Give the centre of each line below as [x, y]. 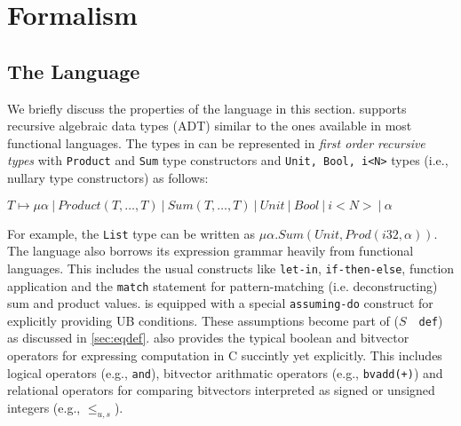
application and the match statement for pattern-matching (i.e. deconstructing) [223, 285]
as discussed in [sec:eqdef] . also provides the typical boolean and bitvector [208, 338]
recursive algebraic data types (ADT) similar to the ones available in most [210, 126]
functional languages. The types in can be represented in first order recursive [216, 142]
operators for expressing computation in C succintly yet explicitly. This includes [225, 355]
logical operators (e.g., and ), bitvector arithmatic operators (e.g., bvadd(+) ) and [225, 372]
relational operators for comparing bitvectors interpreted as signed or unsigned [221, 390]
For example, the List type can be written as [131, 233]
